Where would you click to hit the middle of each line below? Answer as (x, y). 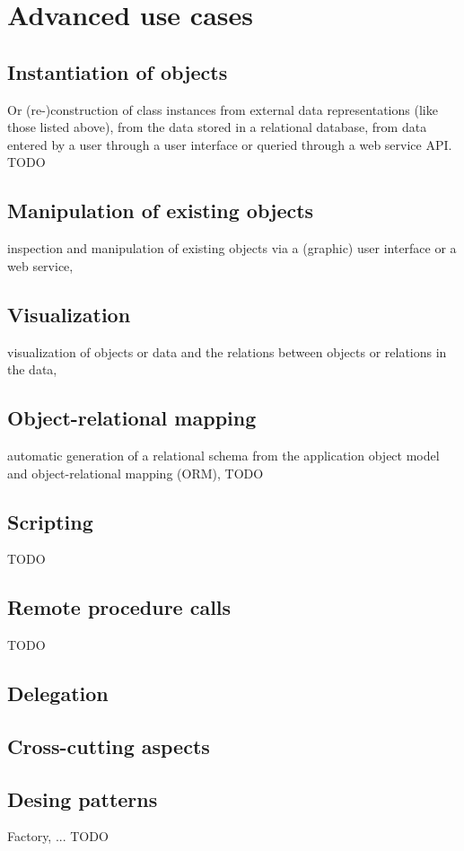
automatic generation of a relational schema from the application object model (223, 455)
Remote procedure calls (119, 607)
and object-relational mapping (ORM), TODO (136, 473)
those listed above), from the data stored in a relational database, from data (217, 127)
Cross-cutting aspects (109, 746)
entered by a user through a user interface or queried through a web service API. (230, 144)
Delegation (58, 693)
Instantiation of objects (118, 71)
